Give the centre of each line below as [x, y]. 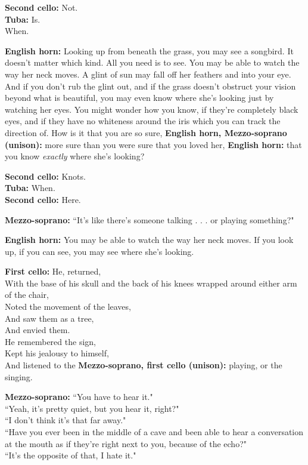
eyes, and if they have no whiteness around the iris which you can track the [143, 121]
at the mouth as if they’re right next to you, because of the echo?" [126, 443]
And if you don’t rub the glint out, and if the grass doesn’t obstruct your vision [150, 86]
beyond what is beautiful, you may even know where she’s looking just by [139, 98]
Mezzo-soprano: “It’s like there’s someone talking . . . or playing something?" [150, 219]
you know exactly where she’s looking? [75, 156]
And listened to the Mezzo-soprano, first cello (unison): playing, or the [144, 365]
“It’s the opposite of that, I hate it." [71, 455]
